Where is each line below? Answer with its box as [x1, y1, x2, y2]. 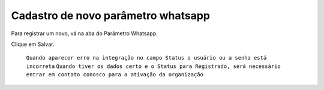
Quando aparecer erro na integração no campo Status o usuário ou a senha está [26, 54, 267, 61]
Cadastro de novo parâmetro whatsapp [11, 9, 210, 22]
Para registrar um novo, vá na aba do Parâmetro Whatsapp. [11, 30, 158, 37]
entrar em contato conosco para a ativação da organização [26, 72, 204, 78]
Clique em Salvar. [11, 41, 55, 48]
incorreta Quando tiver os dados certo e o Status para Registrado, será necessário [26, 63, 281, 70]
